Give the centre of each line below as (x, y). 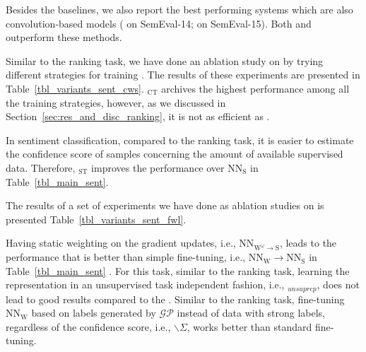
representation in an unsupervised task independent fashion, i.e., (145, 284)
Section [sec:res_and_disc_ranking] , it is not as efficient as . (138, 116)
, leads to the (308, 243)
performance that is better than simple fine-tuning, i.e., (126, 257)
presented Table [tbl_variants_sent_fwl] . (96, 219)
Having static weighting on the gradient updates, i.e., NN (130, 243)
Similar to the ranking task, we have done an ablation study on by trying (165, 60)
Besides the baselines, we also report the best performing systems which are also (179, 9)
